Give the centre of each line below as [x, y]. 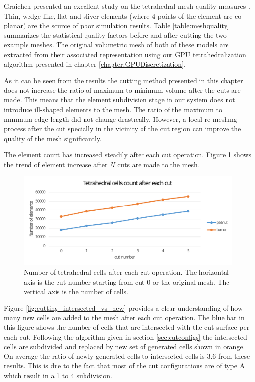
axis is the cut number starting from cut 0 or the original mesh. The [127, 281]
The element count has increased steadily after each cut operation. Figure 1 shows [128, 155]
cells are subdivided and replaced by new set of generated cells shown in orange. [125, 346]
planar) [15, 25]
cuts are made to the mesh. [158, 164]
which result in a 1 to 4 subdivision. [58, 375]
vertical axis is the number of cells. [76, 291]
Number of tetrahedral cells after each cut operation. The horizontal [126, 272]
